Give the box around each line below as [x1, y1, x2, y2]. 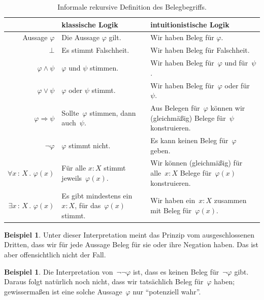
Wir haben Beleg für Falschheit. [150, 45, 250, 55]
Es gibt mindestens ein [61, 190, 133, 201]
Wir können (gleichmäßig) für [150, 157, 243, 168]
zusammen [214, 195, 247, 206]
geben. [150, 145, 171, 155]
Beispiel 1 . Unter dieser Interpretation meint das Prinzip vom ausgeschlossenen [4, 229, 255, 240]
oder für [224, 80, 250, 90]
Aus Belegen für [150, 103, 200, 113]
